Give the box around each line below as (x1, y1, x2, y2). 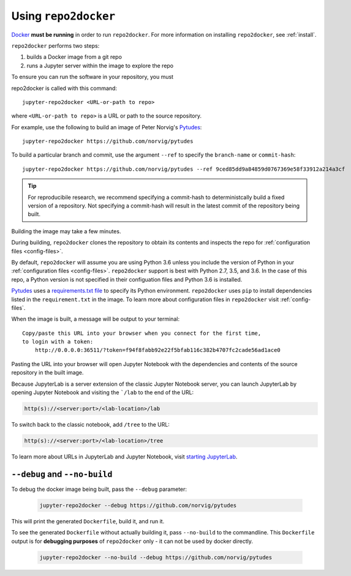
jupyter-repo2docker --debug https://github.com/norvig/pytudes (39, 502, 237, 509)
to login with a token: (22, 338, 94, 345)
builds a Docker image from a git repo (26, 53, 123, 61)
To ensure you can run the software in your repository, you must (11, 73, 174, 81)
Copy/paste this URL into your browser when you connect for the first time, (22, 329, 262, 337)
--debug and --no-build (11, 469, 113, 479)
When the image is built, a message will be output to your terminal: (11, 315, 180, 323)
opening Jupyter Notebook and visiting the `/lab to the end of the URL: (11, 389, 194, 396)
